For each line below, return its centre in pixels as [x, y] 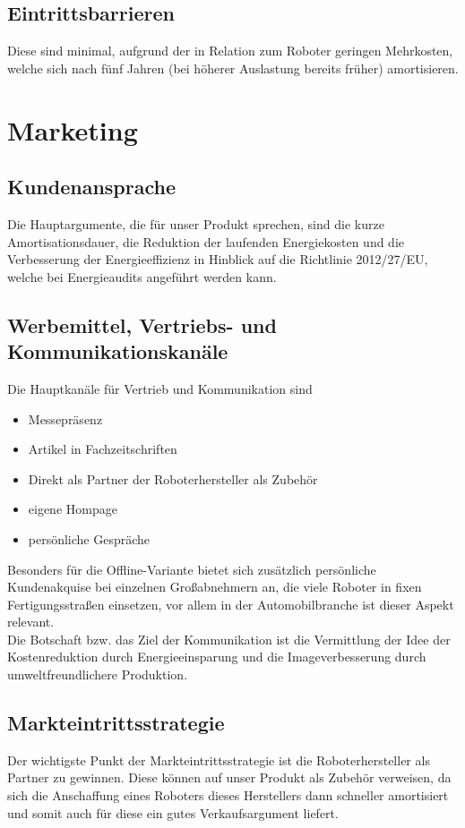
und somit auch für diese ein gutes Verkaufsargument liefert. [173, 812]
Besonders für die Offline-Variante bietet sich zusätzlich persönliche [192, 569]
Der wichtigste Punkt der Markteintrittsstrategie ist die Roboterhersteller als [219, 760]
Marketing [73, 129]
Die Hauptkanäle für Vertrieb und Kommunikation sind [160, 388]
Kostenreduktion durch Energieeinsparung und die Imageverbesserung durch [217, 657]
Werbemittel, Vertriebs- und [142, 324]
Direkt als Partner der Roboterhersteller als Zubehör [173, 478]
